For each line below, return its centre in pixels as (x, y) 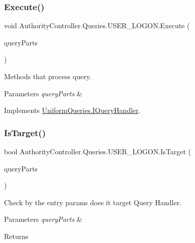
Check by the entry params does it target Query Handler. (93, 202)
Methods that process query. (48, 76)
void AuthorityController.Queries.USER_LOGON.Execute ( (97, 25)
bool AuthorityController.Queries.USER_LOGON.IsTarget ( (98, 151)
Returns (16, 236)
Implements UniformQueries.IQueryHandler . (72, 110)
